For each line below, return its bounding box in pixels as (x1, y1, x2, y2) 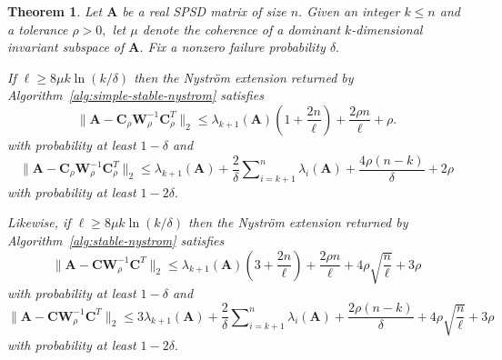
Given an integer (306, 2, 400, 20)
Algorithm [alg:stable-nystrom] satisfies (7, 231, 225, 250)
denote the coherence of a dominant (142, 19, 341, 38)
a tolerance (7, 19, 68, 38)
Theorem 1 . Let (7, 2, 103, 20)
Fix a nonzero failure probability (147, 37, 326, 56)
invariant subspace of (7, 37, 125, 56)
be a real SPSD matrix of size (122, 2, 286, 20)
